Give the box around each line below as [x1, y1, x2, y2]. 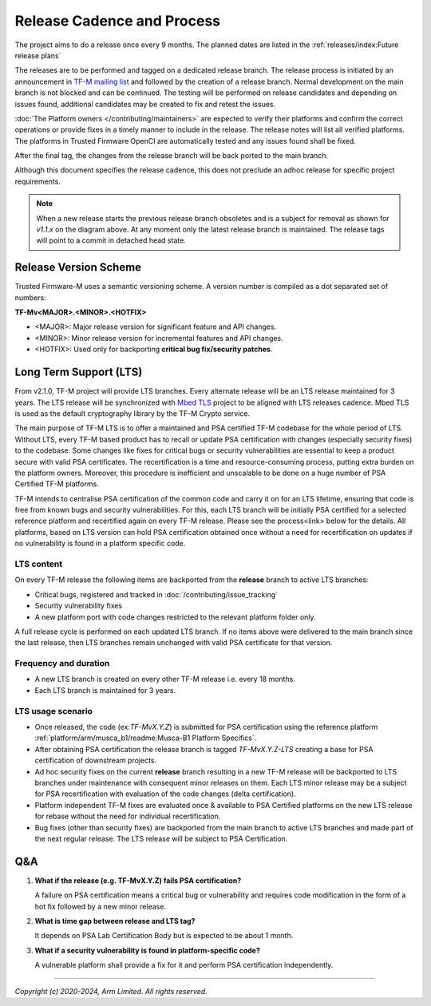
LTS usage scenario [14, 705, 93, 716]
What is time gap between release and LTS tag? [34, 917, 196, 925]
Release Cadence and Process [14, 12, 221, 30]
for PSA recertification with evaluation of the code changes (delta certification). [34, 789, 296, 798]
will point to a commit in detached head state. [36, 236, 187, 245]
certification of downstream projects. [34, 755, 157, 766]
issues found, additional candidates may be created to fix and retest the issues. [14, 99, 275, 109]
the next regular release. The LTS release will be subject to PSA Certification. [34, 834, 288, 843]
